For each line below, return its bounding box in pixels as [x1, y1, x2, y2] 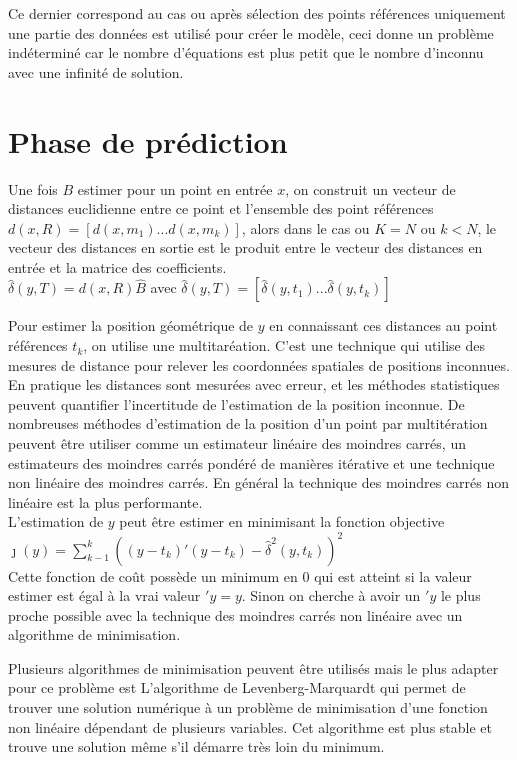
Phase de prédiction [8, 120, 288, 161]
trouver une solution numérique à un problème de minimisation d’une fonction [8, 697, 488, 718]
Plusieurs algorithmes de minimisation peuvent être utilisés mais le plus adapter [8, 657, 499, 678]
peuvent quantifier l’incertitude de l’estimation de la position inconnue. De [8, 393, 465, 414]
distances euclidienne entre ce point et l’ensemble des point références [8, 198, 434, 219]
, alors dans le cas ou [241, 217, 370, 238]
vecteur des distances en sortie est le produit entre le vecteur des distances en [8, 237, 483, 258]
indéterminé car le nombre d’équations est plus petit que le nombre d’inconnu [8, 42, 484, 63]
